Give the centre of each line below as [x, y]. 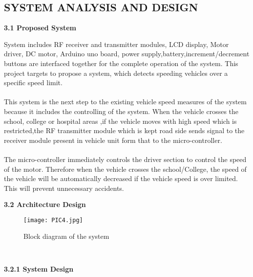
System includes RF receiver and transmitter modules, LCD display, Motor [116, 44]
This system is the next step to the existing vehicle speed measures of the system [125, 102]
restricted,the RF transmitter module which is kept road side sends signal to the [124, 130]
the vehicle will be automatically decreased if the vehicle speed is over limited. [121, 178]
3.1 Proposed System [40, 28]
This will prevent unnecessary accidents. [64, 188]
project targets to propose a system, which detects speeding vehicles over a [116, 73]
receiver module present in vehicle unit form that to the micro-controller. [113, 140]
